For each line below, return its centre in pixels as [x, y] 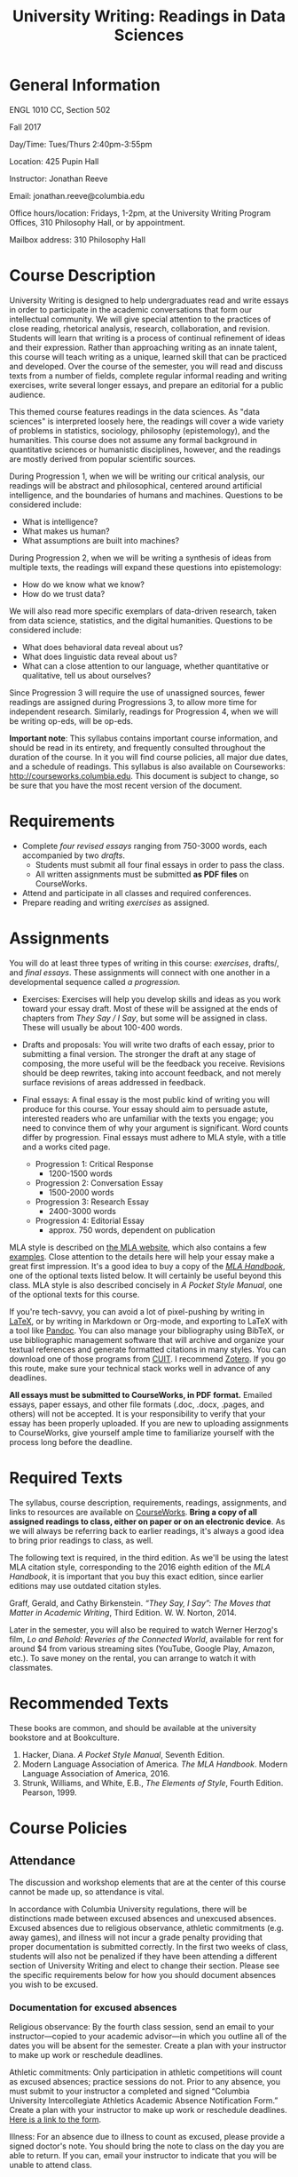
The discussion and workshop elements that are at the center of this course [148, 1882]
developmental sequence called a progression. [95, 981]
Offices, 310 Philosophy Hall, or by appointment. [97, 222]
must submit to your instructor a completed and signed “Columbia [129, 2091]
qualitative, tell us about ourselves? [86, 675]
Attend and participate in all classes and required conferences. [137, 893]
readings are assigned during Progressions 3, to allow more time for [133, 702]
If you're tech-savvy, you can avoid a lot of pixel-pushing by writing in [137, 1311]
